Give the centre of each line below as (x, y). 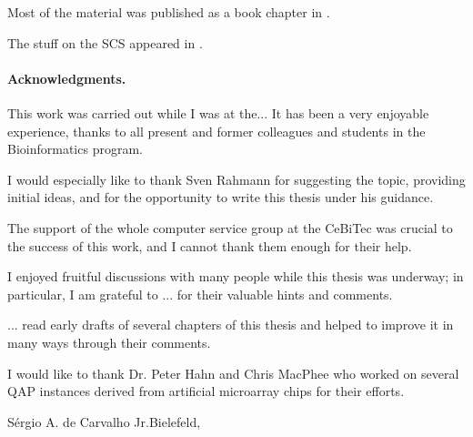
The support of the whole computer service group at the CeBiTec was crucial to (230, 227)
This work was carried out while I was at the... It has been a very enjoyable (218, 112)
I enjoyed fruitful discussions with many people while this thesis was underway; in (236, 276)
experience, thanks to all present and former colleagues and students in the (216, 131)
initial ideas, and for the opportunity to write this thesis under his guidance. (221, 197)
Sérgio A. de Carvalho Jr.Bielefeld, (104, 421)
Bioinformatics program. (75, 149)
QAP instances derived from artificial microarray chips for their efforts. (206, 391)
